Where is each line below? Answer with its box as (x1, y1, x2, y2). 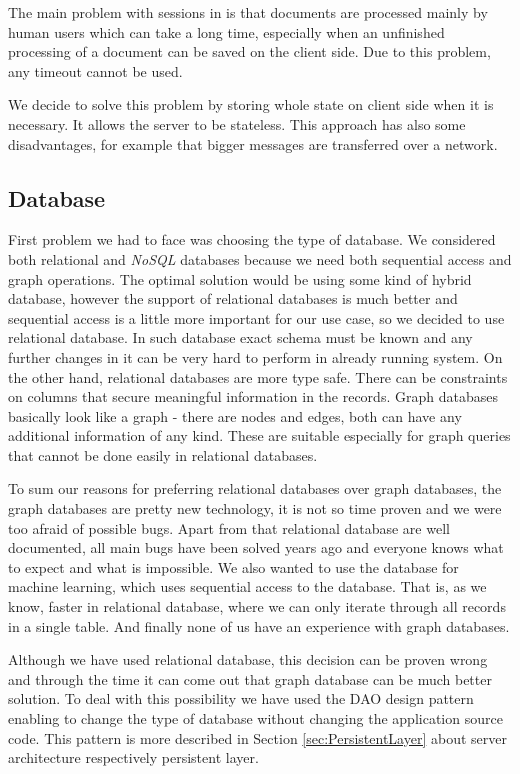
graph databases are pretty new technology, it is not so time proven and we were (8, 498, 502, 519)
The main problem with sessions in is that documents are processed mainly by (8, 2, 488, 22)
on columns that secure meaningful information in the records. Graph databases (8, 386, 498, 407)
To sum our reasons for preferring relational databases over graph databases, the (8, 478, 502, 499)
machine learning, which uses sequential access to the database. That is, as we (8, 576, 487, 597)
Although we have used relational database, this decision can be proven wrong (8, 649, 488, 670)
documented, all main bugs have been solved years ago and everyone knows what (8, 537, 504, 558)
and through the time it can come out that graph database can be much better (8, 668, 492, 689)
